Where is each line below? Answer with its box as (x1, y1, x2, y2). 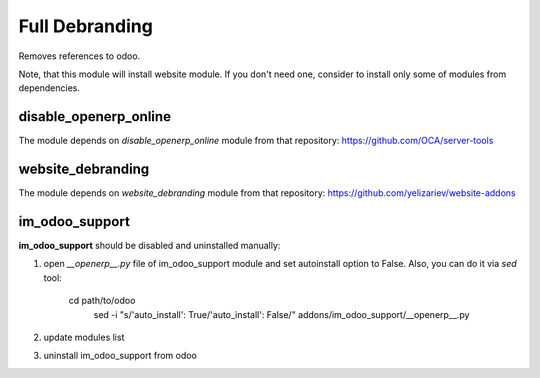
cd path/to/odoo (68, 295, 136, 307)
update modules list (43, 331, 125, 343)
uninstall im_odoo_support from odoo (43, 350, 197, 362)
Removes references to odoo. (18, 50, 141, 62)
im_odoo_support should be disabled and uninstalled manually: (18, 240, 281, 252)
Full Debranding (18, 15, 154, 37)
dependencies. (18, 82, 80, 94)
